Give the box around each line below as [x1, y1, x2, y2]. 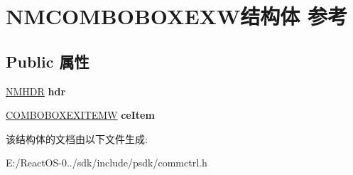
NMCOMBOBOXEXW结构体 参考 [6, 1, 347, 31]
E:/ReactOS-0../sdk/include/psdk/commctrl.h [6, 155, 207, 170]
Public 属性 [6, 50, 89, 72]
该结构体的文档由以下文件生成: [6, 131, 148, 146]
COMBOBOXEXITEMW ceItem [6, 107, 155, 122]
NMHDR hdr [6, 83, 66, 98]
